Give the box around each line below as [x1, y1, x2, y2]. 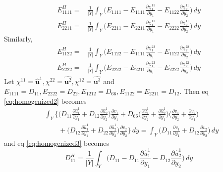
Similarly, [4, 34, 33, 44]
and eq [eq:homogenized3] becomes [4, 138, 110, 148]
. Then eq [179, 86, 209, 96]
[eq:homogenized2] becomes [4, 95, 87, 106]
